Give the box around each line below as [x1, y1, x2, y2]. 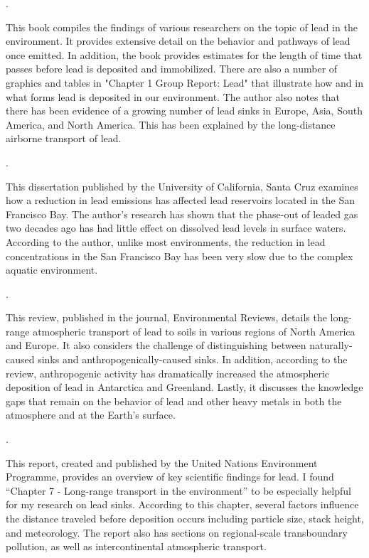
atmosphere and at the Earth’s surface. [6, 407, 176, 422]
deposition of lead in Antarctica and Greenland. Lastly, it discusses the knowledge [6, 380, 363, 395]
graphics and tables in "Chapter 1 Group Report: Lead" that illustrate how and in [6, 75, 363, 90]
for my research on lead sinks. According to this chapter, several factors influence [6, 497, 359, 512]
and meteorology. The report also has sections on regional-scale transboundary [6, 525, 348, 540]
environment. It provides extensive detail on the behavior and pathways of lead [6, 33, 351, 48]
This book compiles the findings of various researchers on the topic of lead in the [6, 19, 358, 34]
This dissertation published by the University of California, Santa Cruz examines [6, 178, 358, 193]
